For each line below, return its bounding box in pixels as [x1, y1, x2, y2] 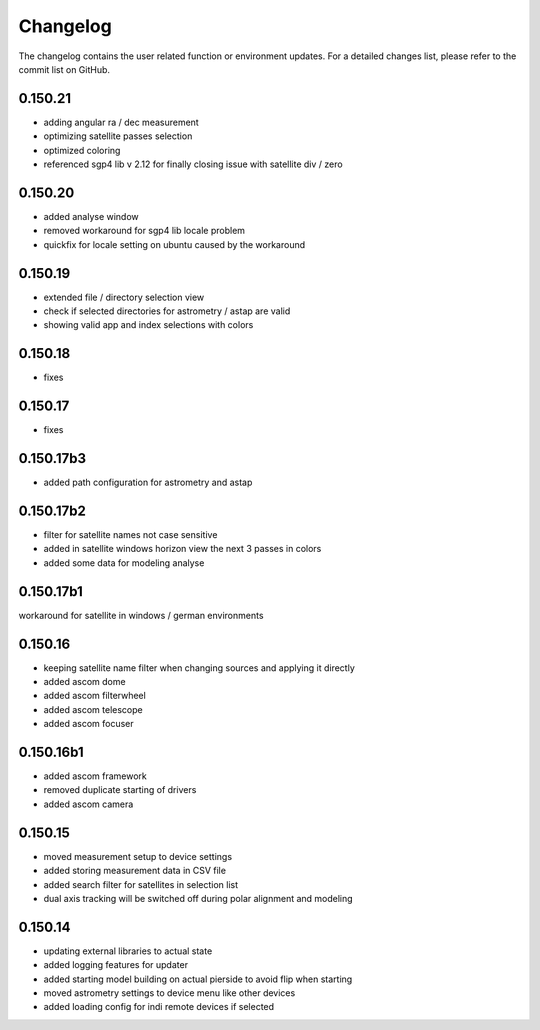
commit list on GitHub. [18, 63, 110, 75]
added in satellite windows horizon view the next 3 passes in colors [43, 543, 322, 555]
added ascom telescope [43, 703, 144, 715]
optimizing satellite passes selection [43, 130, 193, 142]
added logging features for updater [43, 959, 189, 971]
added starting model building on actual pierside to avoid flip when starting [43, 973, 353, 985]
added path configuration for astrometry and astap [43, 476, 253, 489]
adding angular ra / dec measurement [43, 116, 199, 128]
